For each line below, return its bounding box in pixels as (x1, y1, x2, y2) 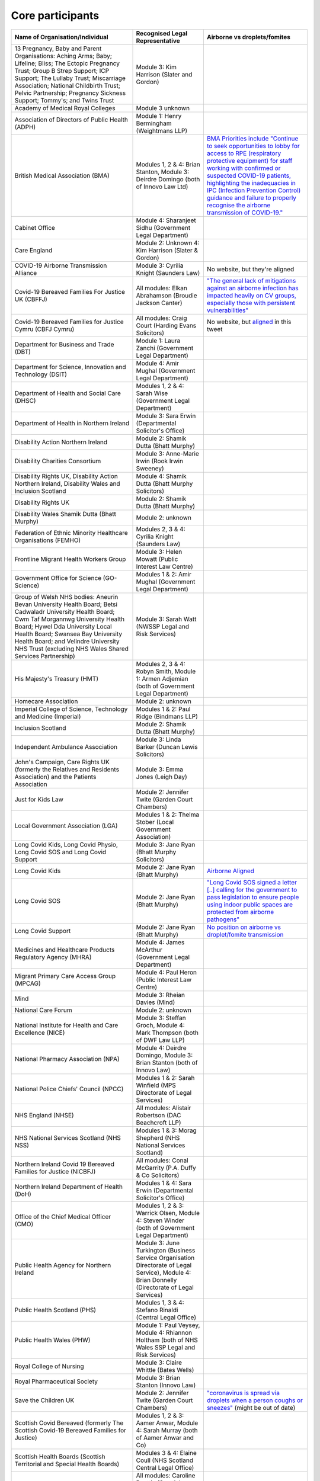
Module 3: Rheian (136, 990, 185, 999)
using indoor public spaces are (206, 900, 293, 909)
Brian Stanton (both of (136, 1058, 198, 1066)
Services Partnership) (14, 652, 75, 660)
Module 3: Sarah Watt (136, 615, 197, 623)
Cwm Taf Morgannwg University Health (14, 615, 125, 623)
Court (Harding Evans (136, 321, 197, 329)
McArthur (136, 945, 163, 954)
